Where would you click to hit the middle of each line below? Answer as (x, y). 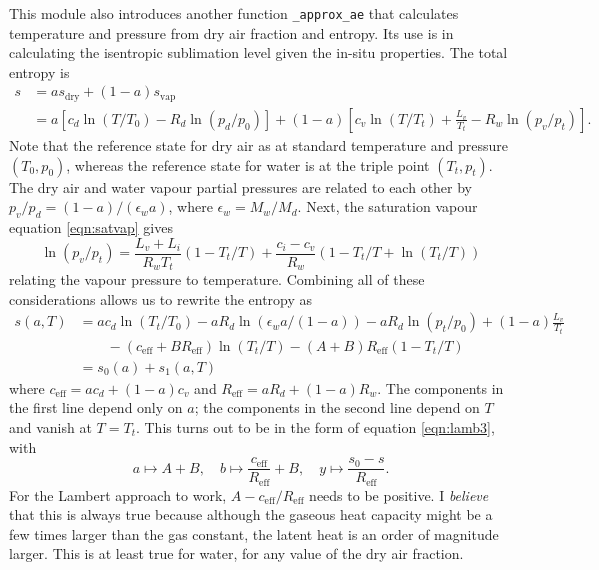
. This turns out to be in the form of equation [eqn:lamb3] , (315, 426)
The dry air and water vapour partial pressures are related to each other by (241, 186)
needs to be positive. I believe (399, 494)
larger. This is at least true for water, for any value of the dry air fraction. (236, 553)
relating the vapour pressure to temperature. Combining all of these (217, 279)
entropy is (39, 71)
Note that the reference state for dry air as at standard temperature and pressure (258, 144)
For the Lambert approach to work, (118, 494)
